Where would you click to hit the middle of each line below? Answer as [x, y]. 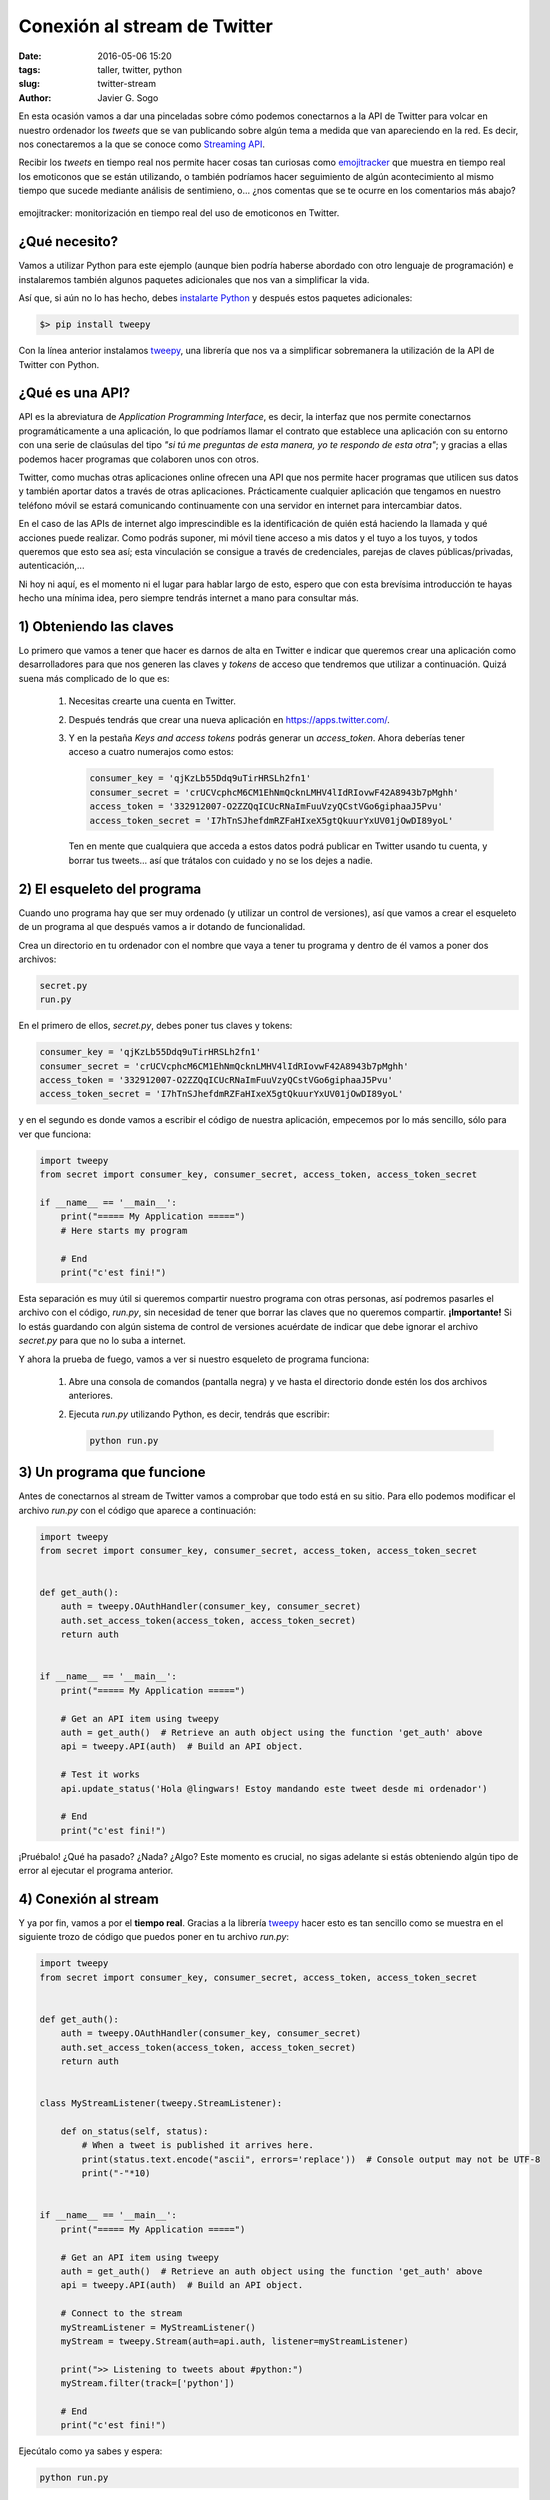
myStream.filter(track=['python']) [147, 2383]
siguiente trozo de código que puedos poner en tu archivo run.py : [154, 1937]
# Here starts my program [124, 1230]
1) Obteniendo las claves [96, 626]
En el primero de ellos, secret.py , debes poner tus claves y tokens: [155, 1026]
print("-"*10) [116, 2173]
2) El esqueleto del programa [110, 888]
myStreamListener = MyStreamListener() [158, 2327]
